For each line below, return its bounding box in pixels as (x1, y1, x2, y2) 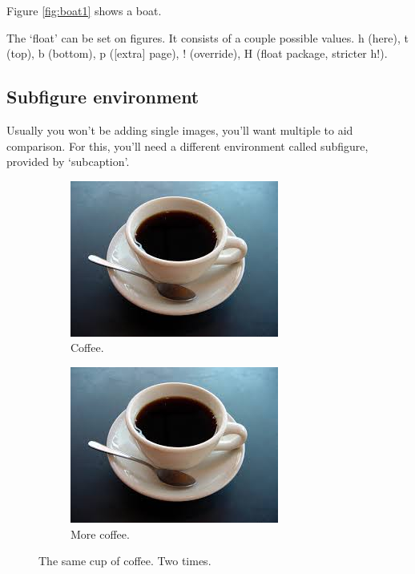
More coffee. (71, 525, 130, 542)
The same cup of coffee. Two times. (38, 552, 212, 569)
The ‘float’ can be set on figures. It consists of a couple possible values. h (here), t (6, 29, 409, 46)
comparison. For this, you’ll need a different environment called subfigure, (6, 137, 369, 154)
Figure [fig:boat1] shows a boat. (6, 2, 162, 18)
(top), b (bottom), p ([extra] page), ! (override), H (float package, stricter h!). (6, 45, 388, 62)
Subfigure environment (6, 84, 199, 109)
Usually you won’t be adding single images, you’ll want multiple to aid (6, 121, 353, 138)
